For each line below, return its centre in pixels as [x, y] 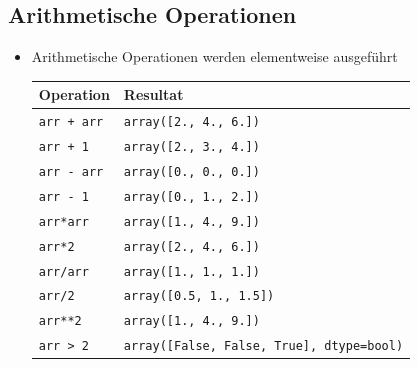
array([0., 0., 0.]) [191, 171]
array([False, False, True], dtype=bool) [263, 346]
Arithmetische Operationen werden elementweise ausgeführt [214, 56]
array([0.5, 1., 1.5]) [199, 296]
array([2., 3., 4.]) [191, 147]
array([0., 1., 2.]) [191, 196]
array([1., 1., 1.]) [191, 271]
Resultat [153, 94]
